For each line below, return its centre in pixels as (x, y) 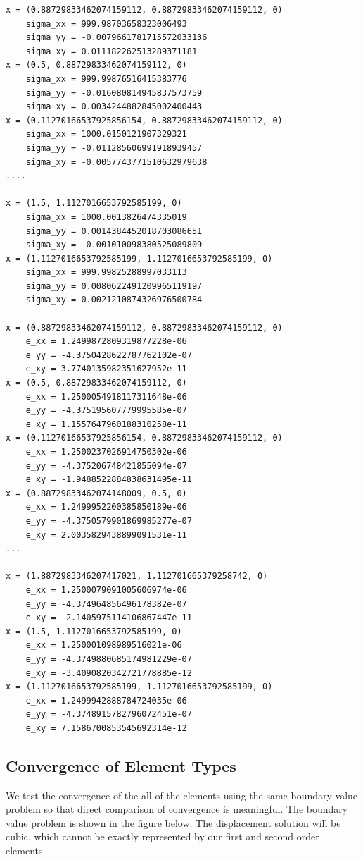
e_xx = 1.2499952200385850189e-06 (106, 507)
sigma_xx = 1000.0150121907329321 (106, 134)
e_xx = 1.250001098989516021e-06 (104, 645)
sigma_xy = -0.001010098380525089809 (114, 245)
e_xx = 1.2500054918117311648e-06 (106, 397)
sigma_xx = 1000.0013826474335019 (106, 217)
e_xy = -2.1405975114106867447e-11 (109, 618)
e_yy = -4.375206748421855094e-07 (106, 466)
